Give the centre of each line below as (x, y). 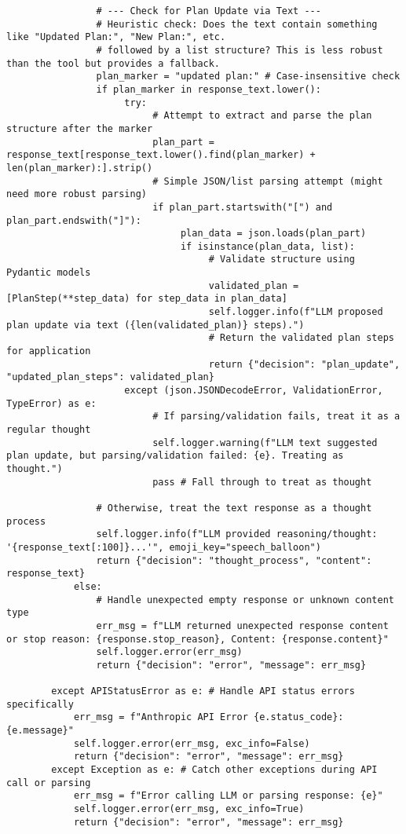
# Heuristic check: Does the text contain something (237, 24)
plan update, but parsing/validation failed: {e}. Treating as (175, 456)
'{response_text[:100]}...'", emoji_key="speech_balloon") (164, 547)
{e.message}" (40, 731)
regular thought (49, 430)
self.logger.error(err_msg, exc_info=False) (192, 743)
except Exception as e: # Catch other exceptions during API (214, 770)
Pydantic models (49, 273)
